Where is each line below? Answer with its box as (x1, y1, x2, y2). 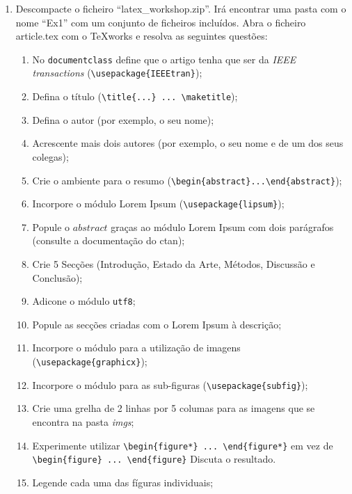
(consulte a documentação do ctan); (32, 233, 185, 248)
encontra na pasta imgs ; (32, 414, 134, 429)
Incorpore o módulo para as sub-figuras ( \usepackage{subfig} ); (32, 377, 308, 392)
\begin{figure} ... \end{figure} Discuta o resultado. (32, 452, 276, 466)
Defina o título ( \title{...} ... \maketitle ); (32, 89, 238, 104)
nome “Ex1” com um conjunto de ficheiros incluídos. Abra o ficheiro (15, 15, 306, 29)
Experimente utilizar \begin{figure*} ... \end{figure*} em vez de (32, 438, 333, 452)
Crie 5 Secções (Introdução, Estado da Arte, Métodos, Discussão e (32, 257, 315, 271)
